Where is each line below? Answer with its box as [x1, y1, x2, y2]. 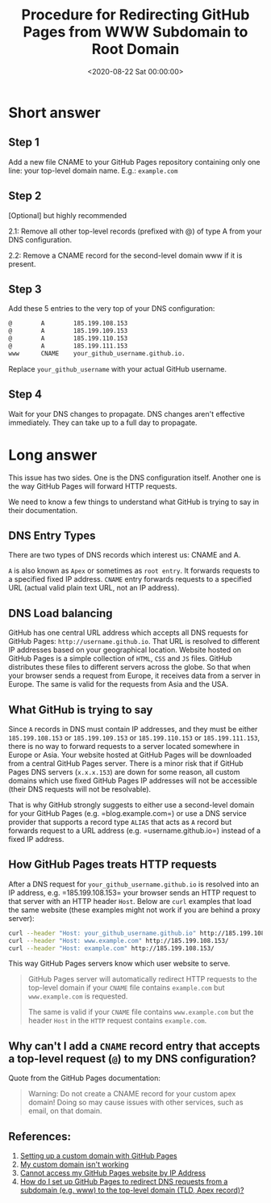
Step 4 [8, 388, 43, 402]
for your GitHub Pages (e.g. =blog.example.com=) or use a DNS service [8, 808, 248, 818]
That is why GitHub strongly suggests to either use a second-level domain [8, 800, 255, 810]
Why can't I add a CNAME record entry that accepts [8, 1039, 261, 1053]
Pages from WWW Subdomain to [23, 23, 248, 41]
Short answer [8, 103, 101, 122]
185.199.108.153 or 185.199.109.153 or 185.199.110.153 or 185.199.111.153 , [8, 733, 261, 742]
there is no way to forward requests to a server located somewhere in [8, 741, 240, 751]
